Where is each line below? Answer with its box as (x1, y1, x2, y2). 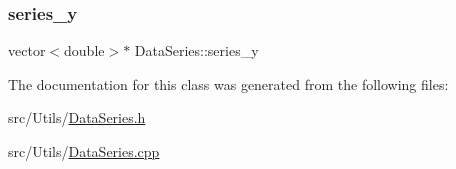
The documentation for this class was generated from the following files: (8, 73, 449, 94)
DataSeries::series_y (134, 40, 259, 61)
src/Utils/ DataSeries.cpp (8, 141, 160, 161)
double (64, 40, 105, 61)
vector (8, 40, 46, 61)
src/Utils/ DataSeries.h (8, 107, 146, 128)
